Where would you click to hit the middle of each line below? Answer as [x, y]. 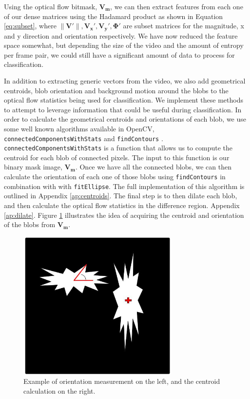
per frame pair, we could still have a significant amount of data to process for [119, 54]
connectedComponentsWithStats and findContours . [84, 138]
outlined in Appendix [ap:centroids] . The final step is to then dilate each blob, [121, 196]
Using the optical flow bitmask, [51, 6]
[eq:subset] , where [30, 26]
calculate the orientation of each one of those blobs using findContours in [115, 177]
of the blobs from [30, 224]
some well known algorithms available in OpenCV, [79, 128]
